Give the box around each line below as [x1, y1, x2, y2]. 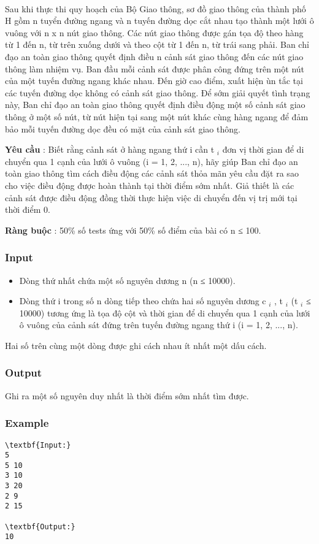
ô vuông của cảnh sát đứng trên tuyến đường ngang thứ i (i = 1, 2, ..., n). [19, 318, 298, 331]
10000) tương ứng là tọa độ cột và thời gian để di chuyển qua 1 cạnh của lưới [19, 306, 310, 319]
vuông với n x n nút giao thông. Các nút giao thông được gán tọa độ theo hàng [5, 26, 304, 39]
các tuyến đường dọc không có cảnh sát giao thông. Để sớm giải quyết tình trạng [5, 86, 310, 99]
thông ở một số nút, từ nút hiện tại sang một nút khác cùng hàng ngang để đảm [5, 110, 309, 123]
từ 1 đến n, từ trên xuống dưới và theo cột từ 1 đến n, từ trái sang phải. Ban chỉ [5, 38, 309, 51]
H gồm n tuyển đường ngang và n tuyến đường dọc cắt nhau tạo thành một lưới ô [5, 14, 314, 27]
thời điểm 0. [5, 203, 50, 216]
